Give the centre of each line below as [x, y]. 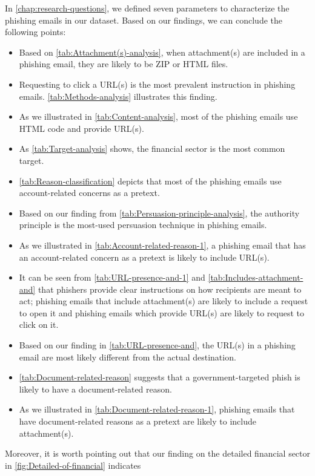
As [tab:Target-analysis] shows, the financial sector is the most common [152, 148]
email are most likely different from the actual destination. [128, 357]
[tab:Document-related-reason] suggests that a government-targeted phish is [160, 377]
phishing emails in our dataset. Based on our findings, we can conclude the [144, 20]
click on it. [39, 324]
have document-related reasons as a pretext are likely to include [138, 421]
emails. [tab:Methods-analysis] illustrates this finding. [118, 96]
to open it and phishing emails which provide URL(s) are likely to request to [161, 312]
